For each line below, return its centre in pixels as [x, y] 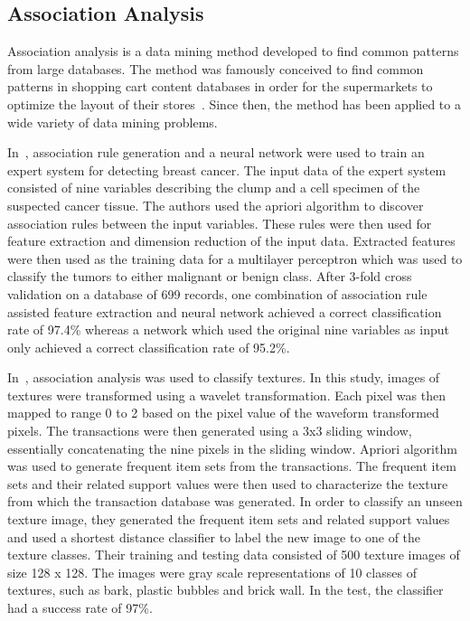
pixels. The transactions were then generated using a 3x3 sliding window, [210, 431]
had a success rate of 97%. [80, 608]
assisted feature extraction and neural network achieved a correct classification [225, 311]
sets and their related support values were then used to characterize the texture [228, 483]
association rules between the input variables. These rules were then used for [220, 223]
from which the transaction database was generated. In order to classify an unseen [235, 501]
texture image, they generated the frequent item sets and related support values [229, 519]
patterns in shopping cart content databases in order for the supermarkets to [220, 86]
